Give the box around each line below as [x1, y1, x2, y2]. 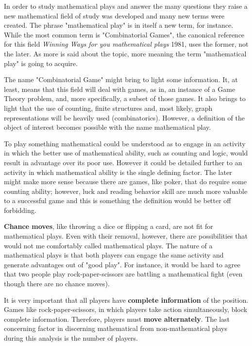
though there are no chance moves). [4, 278, 110, 289]
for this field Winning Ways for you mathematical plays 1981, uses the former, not [4, 39, 249, 49]
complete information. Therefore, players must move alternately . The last [4, 313, 230, 324]
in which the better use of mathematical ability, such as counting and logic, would [4, 148, 248, 158]
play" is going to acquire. [4, 58, 78, 68]
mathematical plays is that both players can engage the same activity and [4, 250, 224, 260]
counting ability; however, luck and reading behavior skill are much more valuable [4, 186, 248, 196]
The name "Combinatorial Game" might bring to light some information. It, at [4, 74, 238, 85]
